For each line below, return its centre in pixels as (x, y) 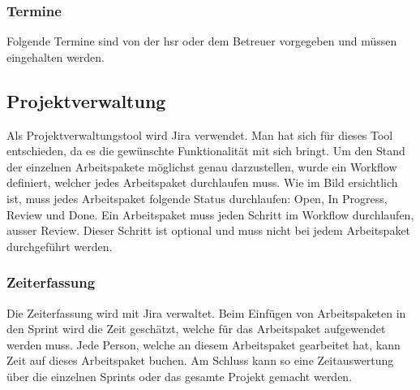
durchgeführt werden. (60, 246)
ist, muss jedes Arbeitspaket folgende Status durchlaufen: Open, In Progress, (197, 198)
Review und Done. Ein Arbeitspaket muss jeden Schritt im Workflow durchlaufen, (210, 214)
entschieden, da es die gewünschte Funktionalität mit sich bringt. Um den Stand (206, 151)
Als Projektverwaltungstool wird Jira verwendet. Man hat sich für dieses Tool (200, 134)
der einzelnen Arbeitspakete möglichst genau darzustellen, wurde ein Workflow (202, 166)
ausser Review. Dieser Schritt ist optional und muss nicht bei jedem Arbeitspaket (209, 230)
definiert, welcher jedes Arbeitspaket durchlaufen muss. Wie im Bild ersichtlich (202, 182)
